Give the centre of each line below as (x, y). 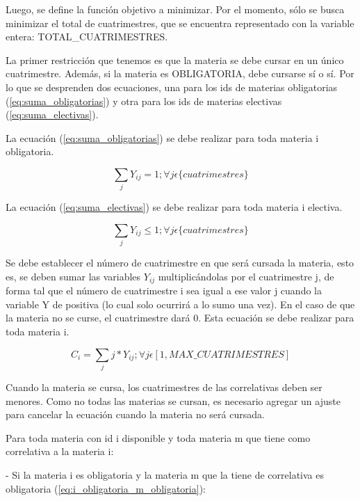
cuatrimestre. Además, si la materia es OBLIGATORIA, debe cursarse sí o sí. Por (180, 73)
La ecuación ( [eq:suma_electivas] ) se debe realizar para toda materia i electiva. (174, 207)
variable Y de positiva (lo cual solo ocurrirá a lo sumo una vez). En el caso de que (180, 304)
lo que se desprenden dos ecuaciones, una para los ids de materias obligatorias (172, 87)
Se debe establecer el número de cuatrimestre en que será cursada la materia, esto (180, 263)
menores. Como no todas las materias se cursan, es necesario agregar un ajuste (173, 400)
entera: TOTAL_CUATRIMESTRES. (87, 37)
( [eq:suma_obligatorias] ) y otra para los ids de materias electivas (144, 101)
